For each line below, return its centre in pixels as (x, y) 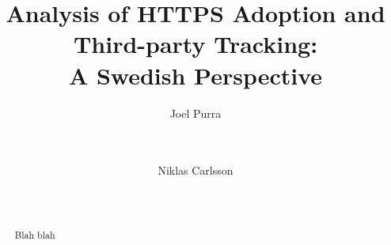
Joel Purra (195, 113)
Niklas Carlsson (195, 170)
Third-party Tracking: (195, 44)
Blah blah (35, 234)
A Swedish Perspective (195, 75)
